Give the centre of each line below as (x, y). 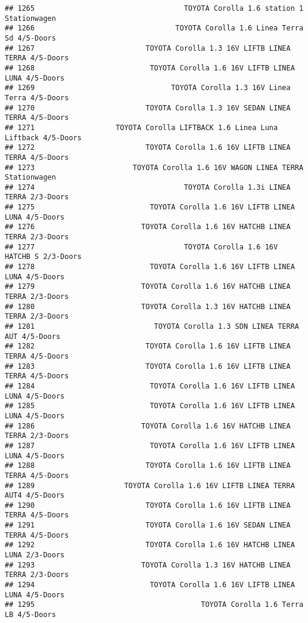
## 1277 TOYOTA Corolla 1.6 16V (141, 247)
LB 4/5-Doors (30, 615)
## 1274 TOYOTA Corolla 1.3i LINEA (148, 187)
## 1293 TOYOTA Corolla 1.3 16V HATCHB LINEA (148, 565)
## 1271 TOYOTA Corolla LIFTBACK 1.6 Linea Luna (141, 127)
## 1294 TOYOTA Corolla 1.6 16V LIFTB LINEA (150, 585)
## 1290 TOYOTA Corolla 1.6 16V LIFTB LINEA (148, 505)
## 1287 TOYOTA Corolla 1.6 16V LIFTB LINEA (150, 445)
